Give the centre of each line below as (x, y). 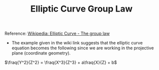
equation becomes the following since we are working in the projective (83, 48)
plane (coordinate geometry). (41, 53)
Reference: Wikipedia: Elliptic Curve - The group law (57, 34)
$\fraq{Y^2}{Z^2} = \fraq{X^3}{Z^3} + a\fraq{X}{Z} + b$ (61, 63)
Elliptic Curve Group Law (81, 9)
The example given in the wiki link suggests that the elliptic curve (77, 43)
